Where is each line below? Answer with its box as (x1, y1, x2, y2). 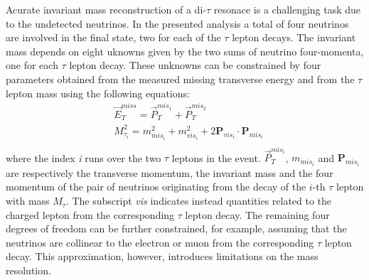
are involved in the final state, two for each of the (6, 30, 221, 45)
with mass (6, 193, 50, 208)
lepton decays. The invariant (232, 30, 356, 45)
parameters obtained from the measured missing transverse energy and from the (6, 71, 355, 86)
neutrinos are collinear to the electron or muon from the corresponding (6, 235, 314, 249)
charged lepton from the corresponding (6, 207, 175, 222)
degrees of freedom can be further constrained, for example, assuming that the (6, 221, 347, 236)
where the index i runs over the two (6, 150, 161, 165)
